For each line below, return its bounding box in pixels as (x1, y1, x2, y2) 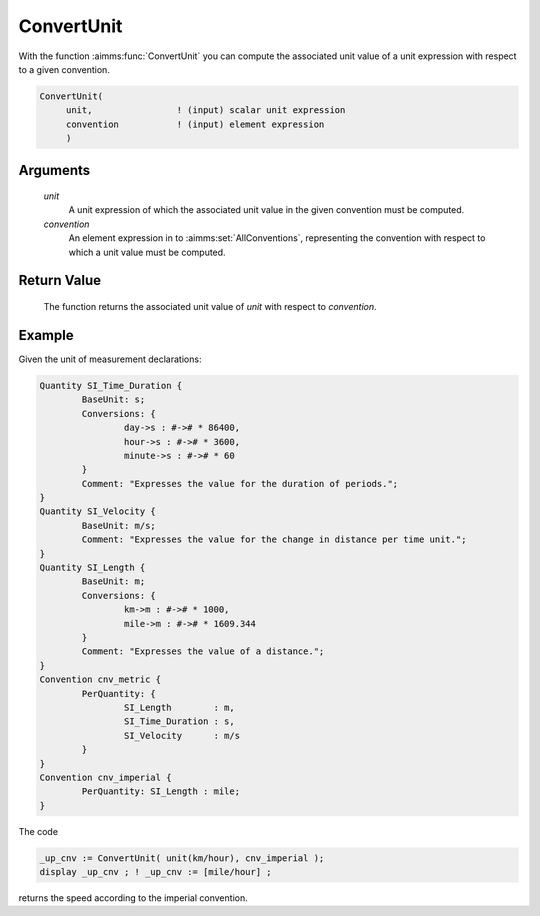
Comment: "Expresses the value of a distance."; (81, 646, 325, 657)
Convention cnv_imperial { (39, 771, 172, 783)
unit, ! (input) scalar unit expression (65, 105, 346, 116)
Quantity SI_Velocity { (39, 506, 157, 517)
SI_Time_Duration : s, (123, 716, 235, 727)
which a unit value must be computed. (68, 246, 226, 258)
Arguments (18, 161, 91, 179)
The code (18, 825, 59, 837)
